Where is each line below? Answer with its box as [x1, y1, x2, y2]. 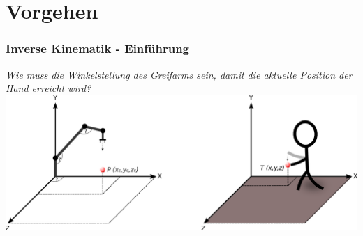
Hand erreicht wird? [6, 81, 91, 95]
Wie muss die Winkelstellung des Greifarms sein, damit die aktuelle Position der [6, 67, 353, 81]
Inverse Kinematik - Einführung [6, 40, 190, 57]
